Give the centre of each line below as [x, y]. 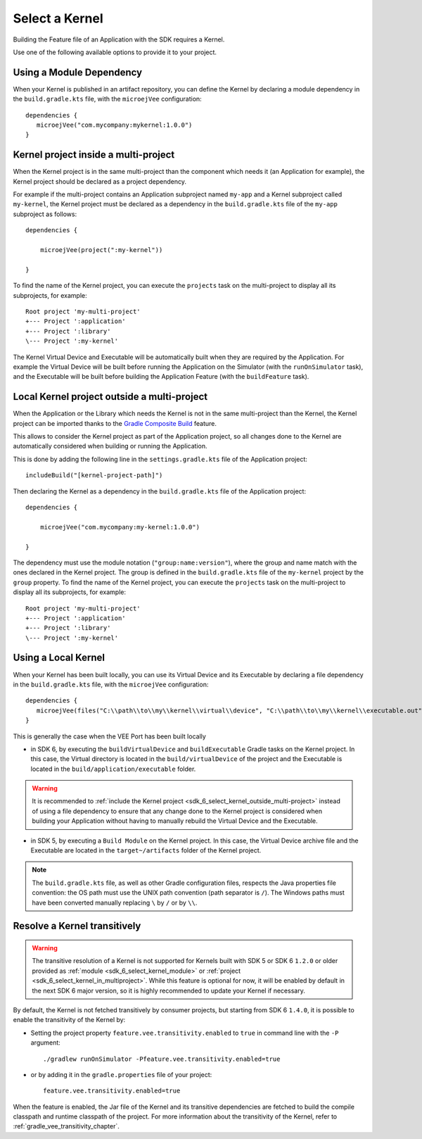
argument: [46, 1043]
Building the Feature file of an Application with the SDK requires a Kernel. [119, 39]
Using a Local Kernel [59, 658]
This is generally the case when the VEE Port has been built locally [110, 736]
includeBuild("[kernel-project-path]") [94, 476]
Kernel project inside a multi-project [94, 155]
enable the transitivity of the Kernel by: [69, 1020]
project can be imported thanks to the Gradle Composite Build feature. [115, 423]
